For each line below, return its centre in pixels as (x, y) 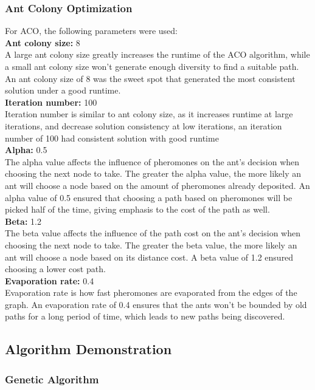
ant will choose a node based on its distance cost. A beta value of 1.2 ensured (149, 257)
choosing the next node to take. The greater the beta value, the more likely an (151, 245)
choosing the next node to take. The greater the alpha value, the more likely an (153, 173)
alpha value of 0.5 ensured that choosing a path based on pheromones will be (149, 197)
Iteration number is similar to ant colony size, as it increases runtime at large (149, 114)
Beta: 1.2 (23, 221)
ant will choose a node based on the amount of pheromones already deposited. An (157, 185)
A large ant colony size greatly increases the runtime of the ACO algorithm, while (157, 54)
